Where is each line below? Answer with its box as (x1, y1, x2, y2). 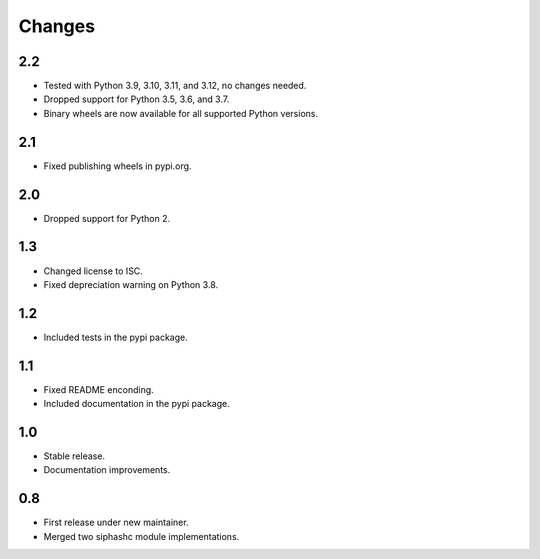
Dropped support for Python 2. (43, 212, 170, 224)
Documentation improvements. (43, 464, 171, 476)
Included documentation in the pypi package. (43, 398, 230, 410)
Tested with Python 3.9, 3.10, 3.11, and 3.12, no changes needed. (43, 80, 307, 92)
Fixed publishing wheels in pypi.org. (43, 160, 192, 172)
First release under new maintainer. (43, 516, 189, 529)
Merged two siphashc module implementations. (43, 530, 240, 542)
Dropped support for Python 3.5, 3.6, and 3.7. (43, 93, 230, 105)
